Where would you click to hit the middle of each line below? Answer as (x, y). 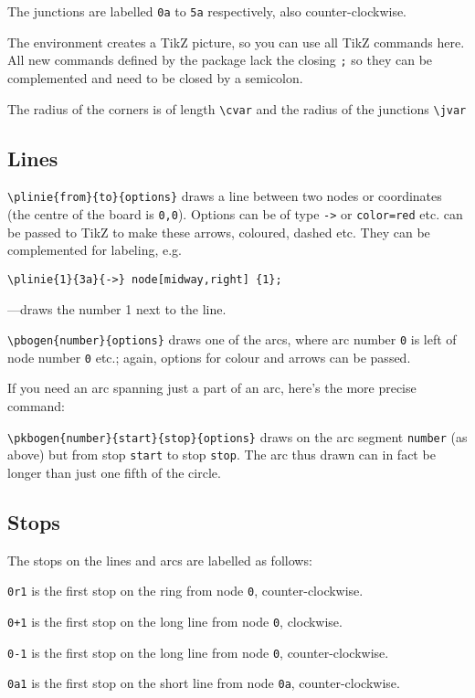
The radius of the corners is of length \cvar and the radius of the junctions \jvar (237, 108)
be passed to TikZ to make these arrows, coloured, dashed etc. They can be (219, 232)
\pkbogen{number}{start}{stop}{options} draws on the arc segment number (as (237, 436)
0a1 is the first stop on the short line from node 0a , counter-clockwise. (204, 683)
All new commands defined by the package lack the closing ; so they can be (220, 60)
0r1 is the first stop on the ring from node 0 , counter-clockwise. (185, 591)
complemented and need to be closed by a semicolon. (155, 77)
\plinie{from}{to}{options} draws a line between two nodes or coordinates (225, 196)
